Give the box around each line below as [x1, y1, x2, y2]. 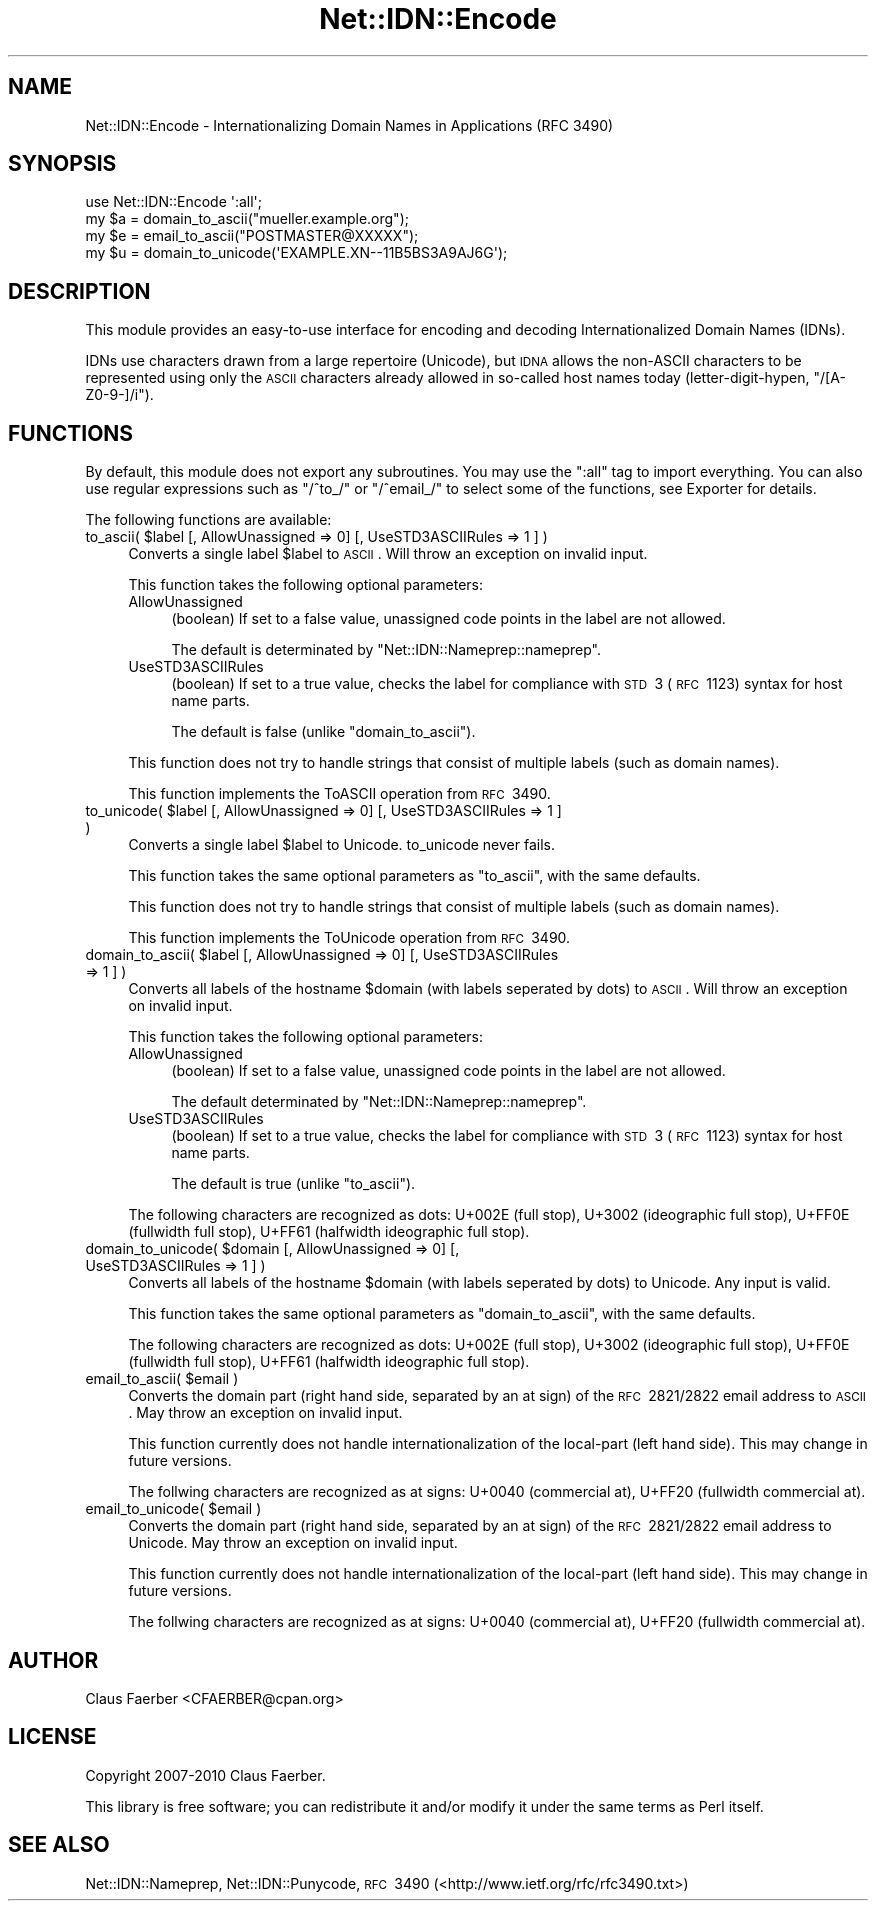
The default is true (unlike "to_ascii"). [171, 1175, 416, 1193]
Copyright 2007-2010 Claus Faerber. [85, 1766, 326, 1784]
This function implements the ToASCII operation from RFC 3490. [128, 785, 551, 803]
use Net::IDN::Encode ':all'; [85, 193, 263, 211]
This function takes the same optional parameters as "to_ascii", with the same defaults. [128, 867, 701, 885]
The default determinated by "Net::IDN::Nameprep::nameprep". [171, 1093, 587, 1111]
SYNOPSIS [8, 151, 117, 177]
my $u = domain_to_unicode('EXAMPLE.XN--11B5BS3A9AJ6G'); [85, 244, 508, 262]
